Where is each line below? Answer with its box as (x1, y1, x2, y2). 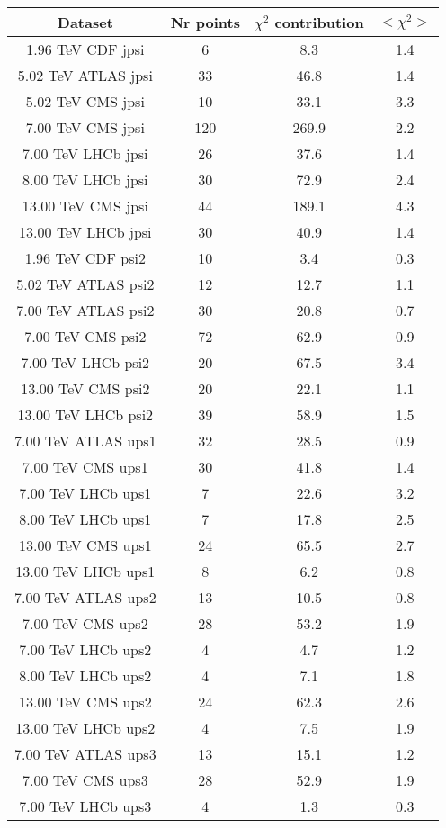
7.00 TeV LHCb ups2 (19, 639, 152, 660)
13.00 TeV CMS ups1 (19, 535, 152, 555)
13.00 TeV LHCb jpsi (19, 221, 152, 242)
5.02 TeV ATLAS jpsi (17, 65, 153, 85)
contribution (274, 12, 364, 32)
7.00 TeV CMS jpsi (25, 117, 145, 138)
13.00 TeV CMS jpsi (22, 195, 148, 216)
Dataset (57, 12, 113, 32)
